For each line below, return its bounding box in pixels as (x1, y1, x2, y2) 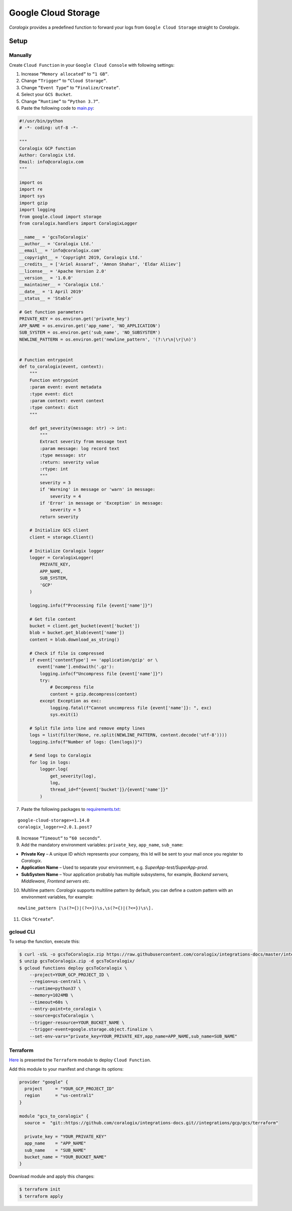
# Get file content (29, 616, 76, 622)
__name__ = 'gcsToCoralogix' (19, 234, 89, 240)
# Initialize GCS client (29, 527, 89, 533)
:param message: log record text (39, 446, 120, 451)
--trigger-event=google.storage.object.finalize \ (29, 1027, 153, 1032)
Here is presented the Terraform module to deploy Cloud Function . (9, 1057, 151, 1063)
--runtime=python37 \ (29, 985, 81, 991)
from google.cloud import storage (19, 214, 102, 219)
